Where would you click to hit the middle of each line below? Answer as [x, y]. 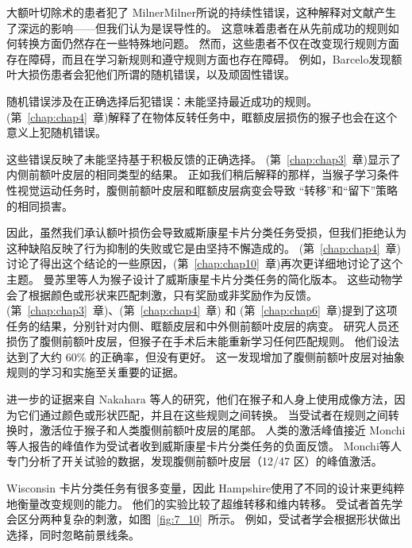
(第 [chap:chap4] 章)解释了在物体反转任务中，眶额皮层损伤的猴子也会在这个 [202, 116]
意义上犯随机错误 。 [56, 132]
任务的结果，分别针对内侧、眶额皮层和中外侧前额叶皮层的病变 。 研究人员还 [203, 325]
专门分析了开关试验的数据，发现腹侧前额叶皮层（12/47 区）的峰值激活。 [194, 461]
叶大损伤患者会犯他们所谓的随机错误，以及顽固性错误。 [151, 74]
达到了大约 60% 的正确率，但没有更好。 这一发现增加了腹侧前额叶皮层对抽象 [206, 356]
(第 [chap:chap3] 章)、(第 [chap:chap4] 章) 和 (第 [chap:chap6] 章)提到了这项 [202, 310]
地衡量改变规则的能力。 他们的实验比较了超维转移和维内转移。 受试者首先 [199, 503]
